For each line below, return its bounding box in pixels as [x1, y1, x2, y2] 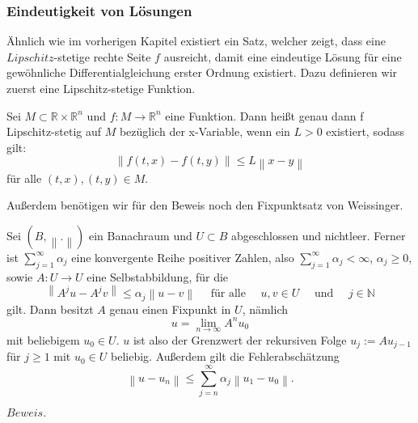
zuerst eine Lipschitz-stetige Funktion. [6, 80, 196, 96]
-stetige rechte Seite [53, 48, 151, 65]
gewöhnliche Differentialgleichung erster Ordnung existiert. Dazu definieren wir [6, 64, 398, 81]
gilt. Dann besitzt [6, 300, 94, 317]
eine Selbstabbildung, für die [87, 268, 229, 285]
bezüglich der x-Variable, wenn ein [119, 123, 290, 140]
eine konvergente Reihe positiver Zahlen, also [71, 248, 294, 265]
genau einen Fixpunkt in [109, 300, 231, 317]
